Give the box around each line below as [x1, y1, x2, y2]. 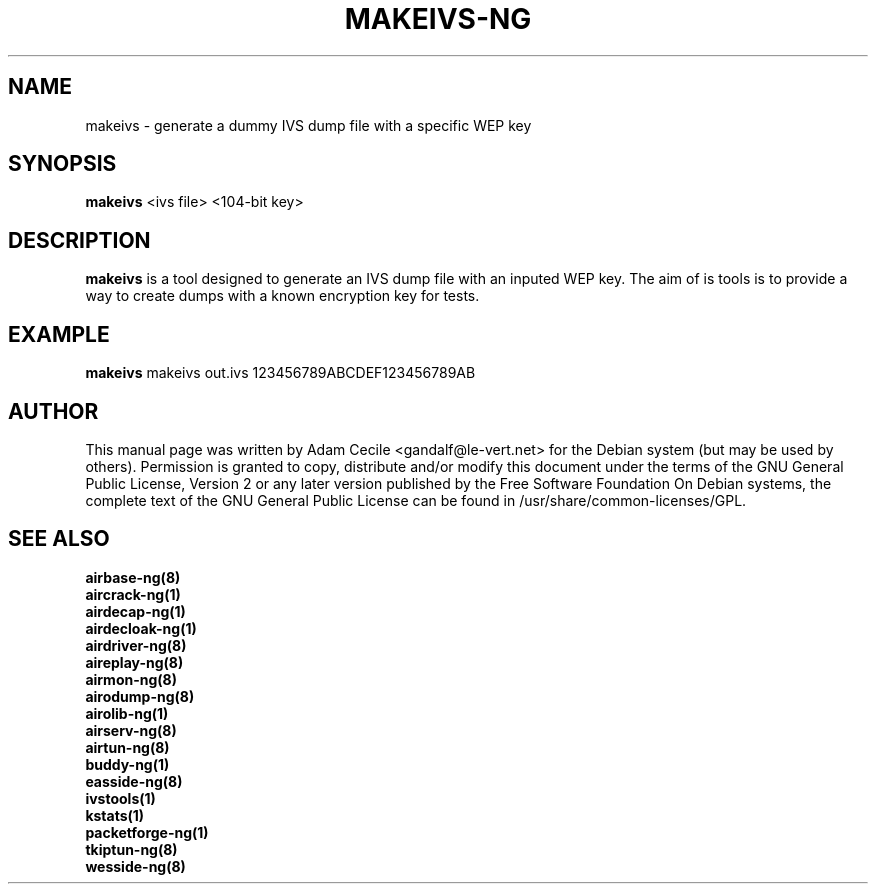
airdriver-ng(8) [85, 636, 187, 654]
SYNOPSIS [8, 151, 117, 177]
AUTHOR [8, 398, 99, 424]
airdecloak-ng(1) [85, 619, 197, 637]
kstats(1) [85, 806, 145, 824]
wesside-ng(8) [85, 857, 186, 875]
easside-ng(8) [85, 772, 183, 790]
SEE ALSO [8, 526, 110, 552]
